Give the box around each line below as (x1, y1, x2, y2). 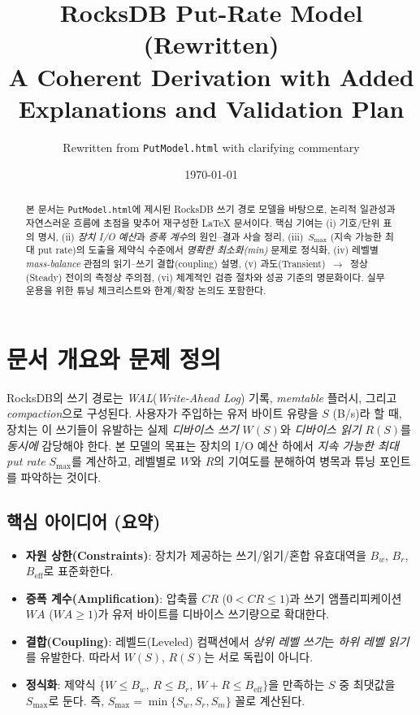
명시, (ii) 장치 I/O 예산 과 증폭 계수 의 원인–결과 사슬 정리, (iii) (37, 229, 304, 243)
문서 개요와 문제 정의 (6, 341, 222, 375)
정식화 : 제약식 (25, 676, 96, 693)
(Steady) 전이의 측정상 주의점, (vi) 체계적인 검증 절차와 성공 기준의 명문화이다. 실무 (25, 270, 385, 284)
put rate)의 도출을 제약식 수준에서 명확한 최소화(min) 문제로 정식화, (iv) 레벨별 (37, 243, 379, 257)
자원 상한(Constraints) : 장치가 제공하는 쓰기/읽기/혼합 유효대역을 (25, 546, 366, 563)
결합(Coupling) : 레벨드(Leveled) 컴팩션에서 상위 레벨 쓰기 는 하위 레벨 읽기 (25, 632, 409, 649)
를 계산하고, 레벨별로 (71, 453, 177, 470)
